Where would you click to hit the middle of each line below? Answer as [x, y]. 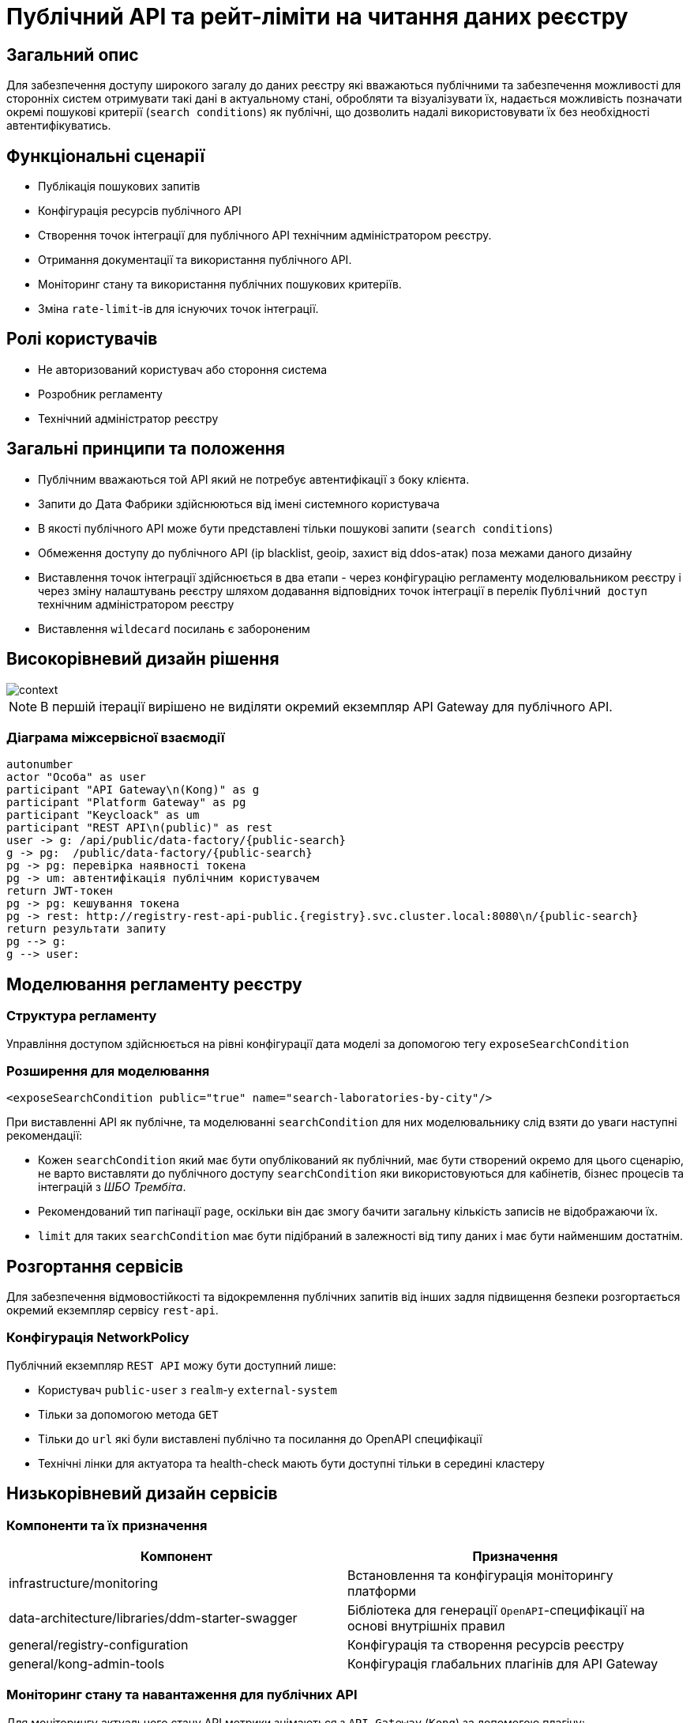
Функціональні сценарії [106, 156]
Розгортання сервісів [95, 1266]
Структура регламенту [82, 1016]
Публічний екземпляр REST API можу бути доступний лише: [171, 1365]
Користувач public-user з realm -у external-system [187, 1389]
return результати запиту [86, 929]
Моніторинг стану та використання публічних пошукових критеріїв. [220, 285]
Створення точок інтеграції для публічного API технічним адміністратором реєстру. [265, 236]
